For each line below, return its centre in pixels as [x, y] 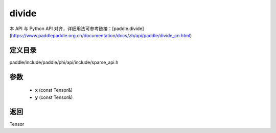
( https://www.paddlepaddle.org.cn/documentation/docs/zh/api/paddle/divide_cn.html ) [100, 35]
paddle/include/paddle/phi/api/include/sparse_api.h [64, 62]
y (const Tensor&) [54, 97]
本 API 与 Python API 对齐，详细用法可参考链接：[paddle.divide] [77, 29]
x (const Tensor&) [54, 90]
